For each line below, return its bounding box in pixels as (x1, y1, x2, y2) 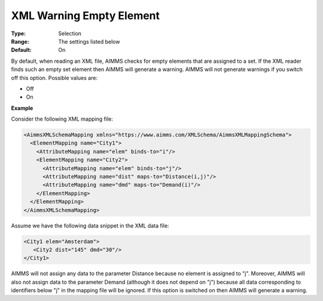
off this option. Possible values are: (11, 74, 98, 81)
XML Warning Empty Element (11, 9, 160, 22)
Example (11, 105, 33, 112)
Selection (58, 30, 82, 37)
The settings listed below (58, 38, 120, 45)
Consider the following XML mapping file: (11, 115, 113, 122)
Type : (11, 30, 26, 37)
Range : (11, 38, 29, 45)
